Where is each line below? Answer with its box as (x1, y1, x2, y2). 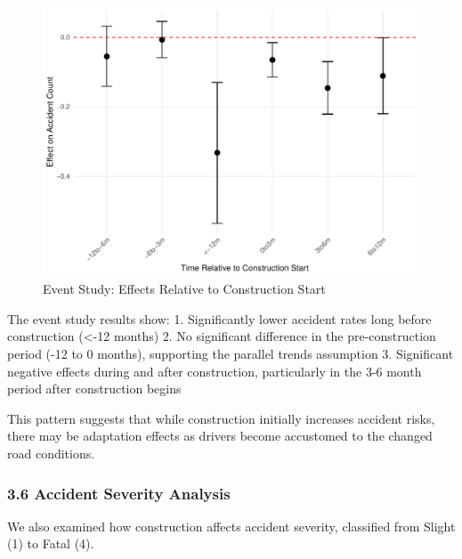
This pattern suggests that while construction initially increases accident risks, (7, 409, 435, 427)
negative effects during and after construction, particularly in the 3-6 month (7, 361, 422, 380)
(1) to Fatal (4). (7, 534, 94, 553)
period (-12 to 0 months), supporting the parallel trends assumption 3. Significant (7, 344, 454, 363)
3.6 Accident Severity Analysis (7, 482, 231, 504)
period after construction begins (7, 379, 182, 398)
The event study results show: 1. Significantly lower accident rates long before (7, 309, 432, 328)
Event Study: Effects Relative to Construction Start (43, 279, 326, 298)
